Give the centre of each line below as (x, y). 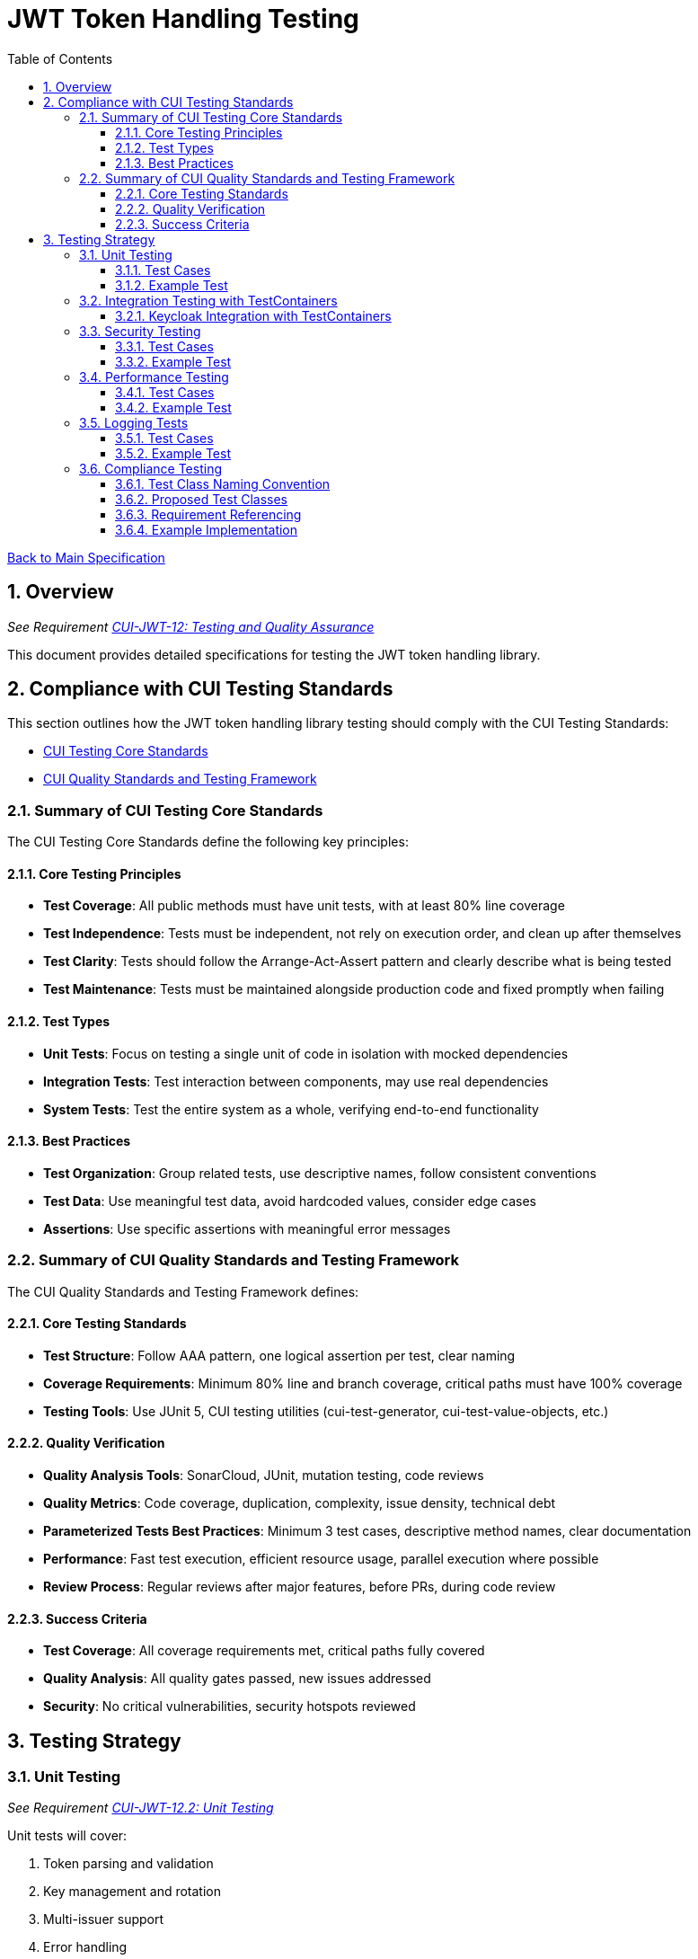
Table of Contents (60, 58)
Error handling (85, 1947)
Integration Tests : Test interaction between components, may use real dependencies (296, 1081)
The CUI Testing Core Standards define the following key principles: (208, 842)
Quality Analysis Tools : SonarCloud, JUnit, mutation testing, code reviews (264, 1476)
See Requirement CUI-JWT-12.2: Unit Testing (141, 1808)
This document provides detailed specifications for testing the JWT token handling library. (274, 654)
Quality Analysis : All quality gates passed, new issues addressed (237, 1679)
